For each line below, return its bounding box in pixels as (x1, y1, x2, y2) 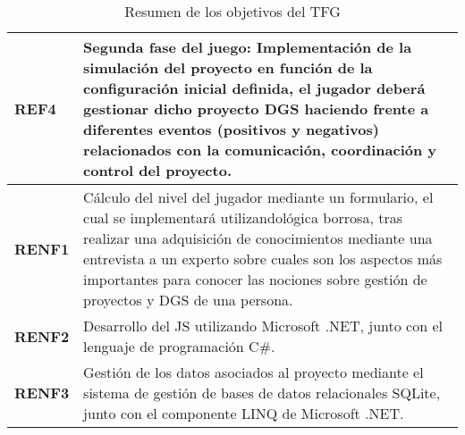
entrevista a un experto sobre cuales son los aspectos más (83, 248, 443, 269)
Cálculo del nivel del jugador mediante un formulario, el (83, 187, 434, 207)
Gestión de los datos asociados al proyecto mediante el (83, 362, 424, 382)
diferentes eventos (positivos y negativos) (83, 119, 379, 139)
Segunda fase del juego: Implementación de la (83, 37, 412, 57)
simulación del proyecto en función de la (83, 57, 373, 78)
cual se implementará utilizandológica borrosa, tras (83, 207, 402, 228)
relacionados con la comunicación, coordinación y (83, 139, 437, 160)
